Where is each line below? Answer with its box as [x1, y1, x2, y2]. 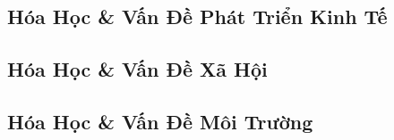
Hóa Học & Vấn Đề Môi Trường [7, 107, 313, 135]
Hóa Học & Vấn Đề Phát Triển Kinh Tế [7, 3, 388, 30]
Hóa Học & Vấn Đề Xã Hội [7, 55, 268, 83]
